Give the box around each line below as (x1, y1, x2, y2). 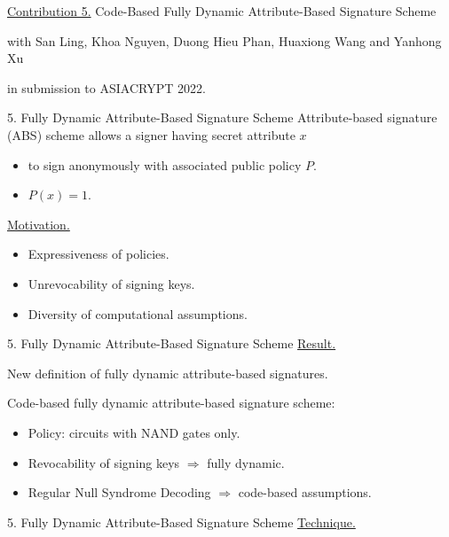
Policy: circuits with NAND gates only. (28, 423, 240, 441)
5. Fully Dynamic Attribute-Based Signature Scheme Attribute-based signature (7, 108, 437, 127)
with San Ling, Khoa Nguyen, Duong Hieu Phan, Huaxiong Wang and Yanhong (7, 31, 442, 50)
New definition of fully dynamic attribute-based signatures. (7, 363, 328, 382)
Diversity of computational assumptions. (28, 304, 248, 323)
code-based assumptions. (238, 483, 372, 502)
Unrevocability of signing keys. (28, 274, 195, 292)
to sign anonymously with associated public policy (28, 155, 302, 174)
